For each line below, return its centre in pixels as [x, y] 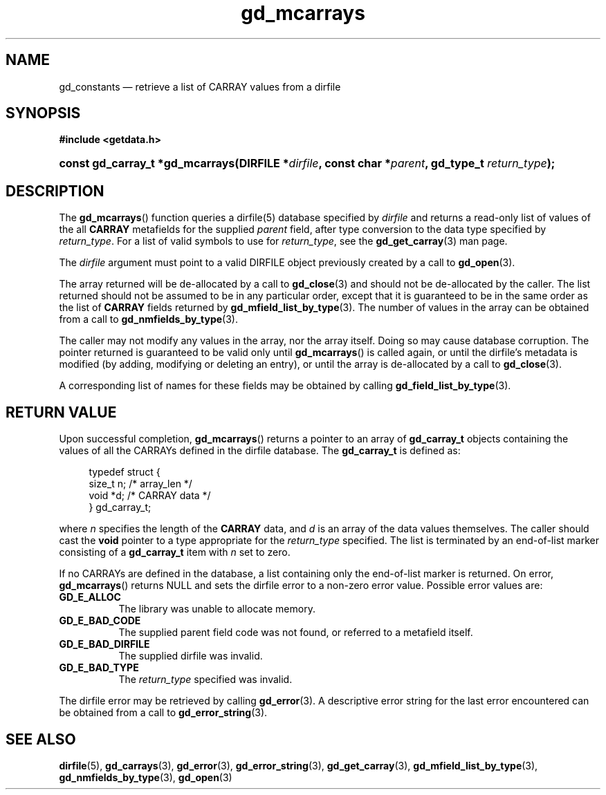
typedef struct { [125, 472]
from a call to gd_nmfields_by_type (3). [148, 319]
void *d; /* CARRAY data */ [150, 496]
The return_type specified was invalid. [205, 680]
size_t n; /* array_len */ [140, 484]
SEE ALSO [41, 739]
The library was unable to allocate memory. [217, 609]
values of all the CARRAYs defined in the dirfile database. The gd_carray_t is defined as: [260, 451]
